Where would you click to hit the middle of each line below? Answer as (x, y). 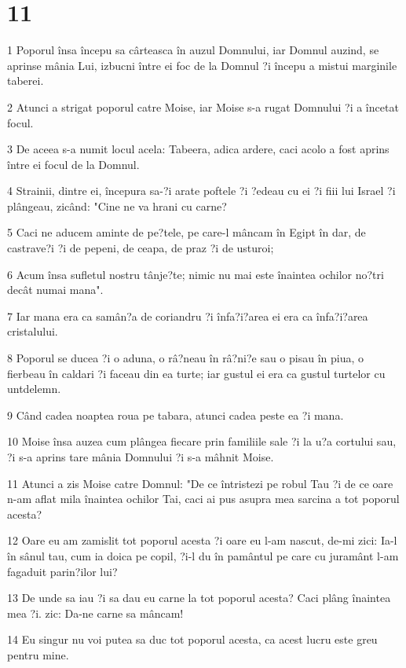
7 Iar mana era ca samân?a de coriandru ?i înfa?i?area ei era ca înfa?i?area (188, 316)
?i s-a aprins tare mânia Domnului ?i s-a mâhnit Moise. (141, 457)
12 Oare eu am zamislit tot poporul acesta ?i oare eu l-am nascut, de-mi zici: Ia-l (202, 540)
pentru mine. (38, 654)
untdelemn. (34, 389)
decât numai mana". (55, 290)
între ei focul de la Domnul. (73, 164)
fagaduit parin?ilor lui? (62, 571)
